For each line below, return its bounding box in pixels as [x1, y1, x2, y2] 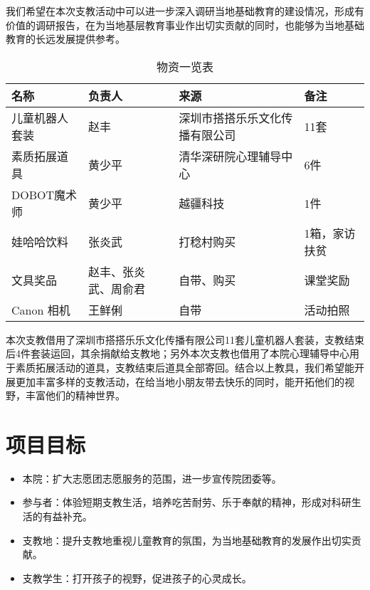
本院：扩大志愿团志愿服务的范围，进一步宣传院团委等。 [22, 470, 282, 485]
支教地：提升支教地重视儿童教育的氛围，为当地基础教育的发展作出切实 [22, 532, 351, 547]
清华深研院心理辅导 [179, 147, 282, 164]
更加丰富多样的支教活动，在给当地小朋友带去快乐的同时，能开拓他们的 [15, 374, 344, 389]
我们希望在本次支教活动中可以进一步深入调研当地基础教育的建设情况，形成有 [6, 4, 364, 18]
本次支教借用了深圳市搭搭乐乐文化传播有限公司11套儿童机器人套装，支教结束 [6, 332, 364, 347]
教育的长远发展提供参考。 [6, 31, 125, 46]
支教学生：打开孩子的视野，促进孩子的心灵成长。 [22, 570, 252, 585]
